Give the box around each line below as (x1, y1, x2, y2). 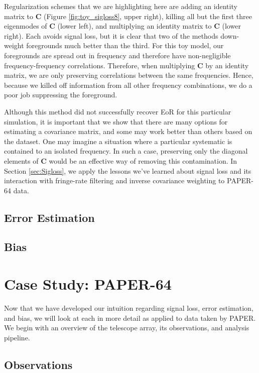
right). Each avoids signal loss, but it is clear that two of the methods (4, 30, 218, 41)
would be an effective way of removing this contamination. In (49, 155, 237, 166)
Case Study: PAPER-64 (4, 274, 172, 294)
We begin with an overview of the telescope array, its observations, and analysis (4, 322, 249, 333)
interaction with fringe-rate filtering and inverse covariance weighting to (4, 175, 225, 186)
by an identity (205, 60, 249, 70)
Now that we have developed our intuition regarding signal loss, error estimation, (4, 302, 253, 313)
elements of (4, 155, 39, 166)
